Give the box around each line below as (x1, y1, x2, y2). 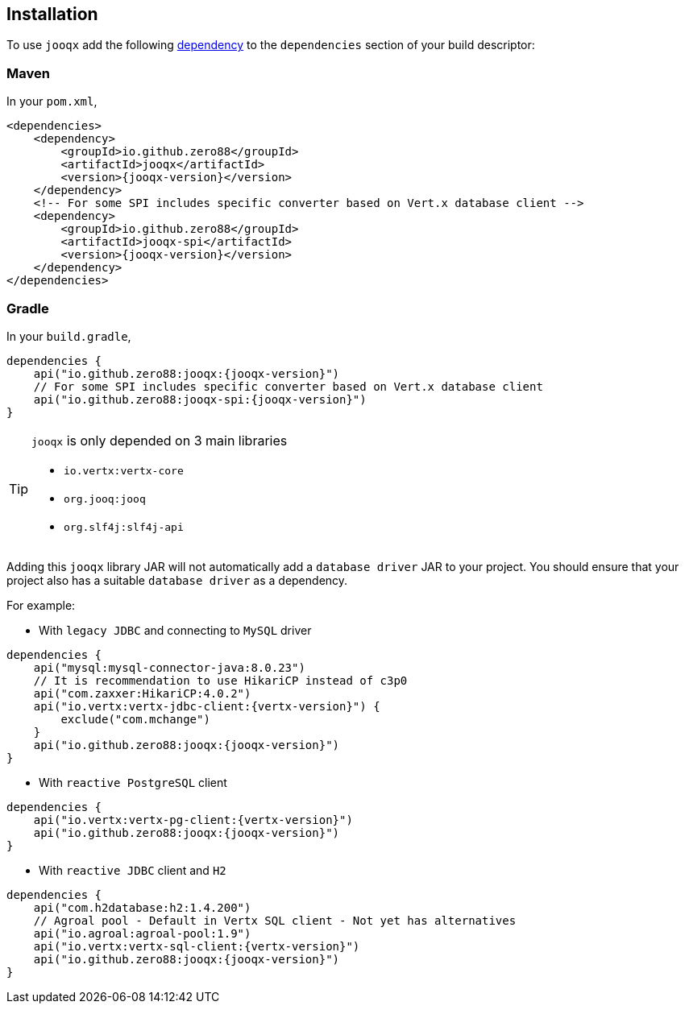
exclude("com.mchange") (60, 712, 210, 726)
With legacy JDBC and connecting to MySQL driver (39, 623, 312, 637)
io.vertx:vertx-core (64, 464, 184, 477)
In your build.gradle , (6, 329, 131, 343)
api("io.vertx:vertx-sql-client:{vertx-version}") (33, 939, 360, 953)
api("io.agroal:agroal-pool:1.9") (33, 926, 251, 940)
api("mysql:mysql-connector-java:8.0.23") (33, 660, 305, 674)
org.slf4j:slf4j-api (64, 520, 184, 533)
